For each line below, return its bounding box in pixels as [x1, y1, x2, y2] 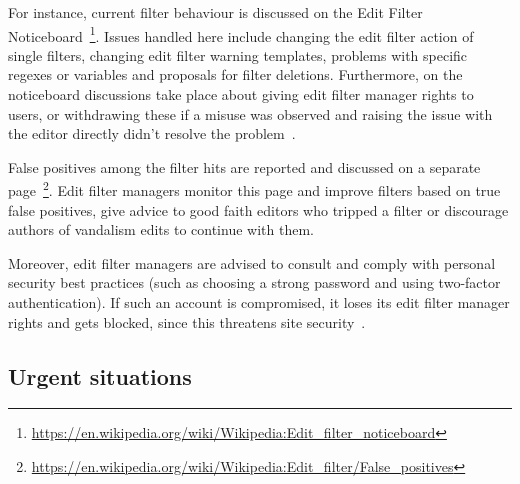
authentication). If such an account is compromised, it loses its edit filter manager [8, 292, 510, 313]
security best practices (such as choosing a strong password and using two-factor [8, 272, 501, 293]
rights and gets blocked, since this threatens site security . [8, 311, 366, 332]
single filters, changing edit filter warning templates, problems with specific [8, 44, 468, 65]
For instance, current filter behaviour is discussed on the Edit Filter [8, 2, 423, 22]
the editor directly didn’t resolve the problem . [8, 123, 296, 144]
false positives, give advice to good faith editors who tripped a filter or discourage [8, 199, 509, 220]
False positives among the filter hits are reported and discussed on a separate [8, 156, 481, 177]
